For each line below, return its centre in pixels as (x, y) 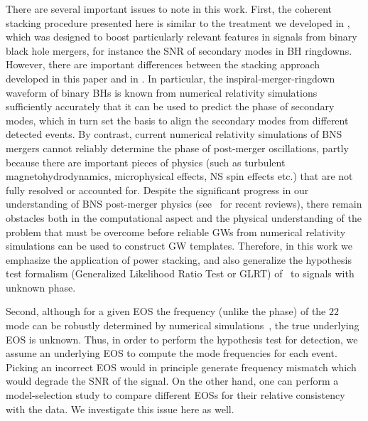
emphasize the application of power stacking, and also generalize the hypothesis (179, 259)
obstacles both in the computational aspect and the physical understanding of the (184, 217)
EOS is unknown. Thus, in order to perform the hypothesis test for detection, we (182, 339)
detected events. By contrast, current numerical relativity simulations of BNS (174, 134)
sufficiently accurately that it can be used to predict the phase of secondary (170, 106)
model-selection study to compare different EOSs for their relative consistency (175, 395)
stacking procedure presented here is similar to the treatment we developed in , (178, 22)
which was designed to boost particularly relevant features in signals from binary (182, 37)
